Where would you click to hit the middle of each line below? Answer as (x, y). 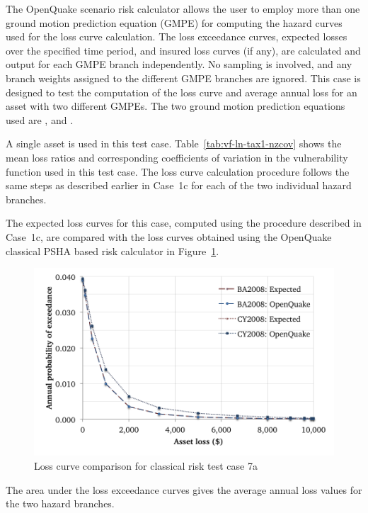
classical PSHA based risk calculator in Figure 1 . (113, 250)
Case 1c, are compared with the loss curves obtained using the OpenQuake (169, 236)
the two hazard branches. (60, 503)
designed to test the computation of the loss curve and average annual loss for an (182, 92)
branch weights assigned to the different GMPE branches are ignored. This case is (183, 78)
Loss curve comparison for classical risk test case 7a (146, 466)
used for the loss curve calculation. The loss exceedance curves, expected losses (177, 36)
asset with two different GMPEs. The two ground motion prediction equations (176, 106)
